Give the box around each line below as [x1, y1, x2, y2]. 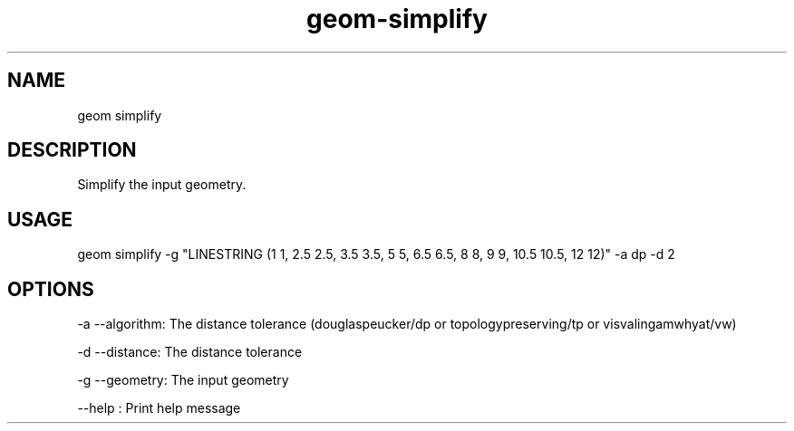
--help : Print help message [77, 400, 241, 417]
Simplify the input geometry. [77, 177, 247, 193]
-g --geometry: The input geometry [77, 372, 289, 388]
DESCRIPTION [7, 139, 137, 162]
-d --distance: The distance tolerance [77, 344, 303, 360]
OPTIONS [7, 277, 94, 301]
